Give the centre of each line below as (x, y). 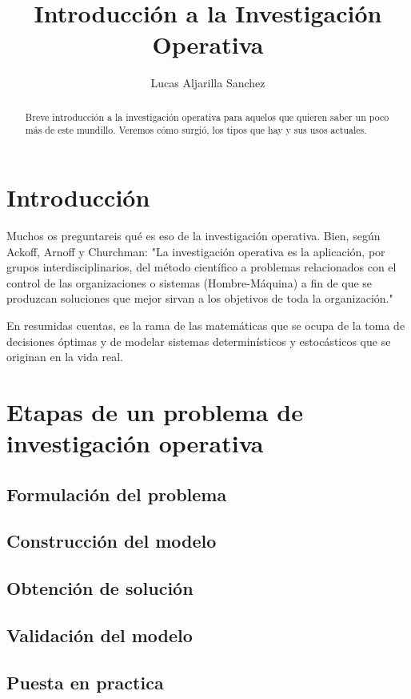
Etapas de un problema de (155, 411)
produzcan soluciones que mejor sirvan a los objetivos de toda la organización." (200, 298)
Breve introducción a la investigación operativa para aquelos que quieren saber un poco (207, 116)
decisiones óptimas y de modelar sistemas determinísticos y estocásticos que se (199, 341)
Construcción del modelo (112, 541)
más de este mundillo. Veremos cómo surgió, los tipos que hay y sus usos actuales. (196, 130)
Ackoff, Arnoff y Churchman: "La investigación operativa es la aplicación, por (196, 251)
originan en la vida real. (65, 357)
